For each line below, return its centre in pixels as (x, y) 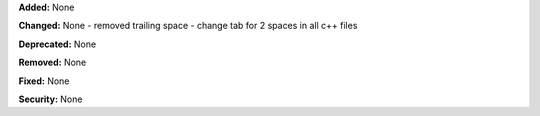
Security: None (50, 99)
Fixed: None (44, 81)
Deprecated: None (57, 44)
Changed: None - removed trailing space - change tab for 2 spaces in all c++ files (188, 26)
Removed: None (52, 62)
